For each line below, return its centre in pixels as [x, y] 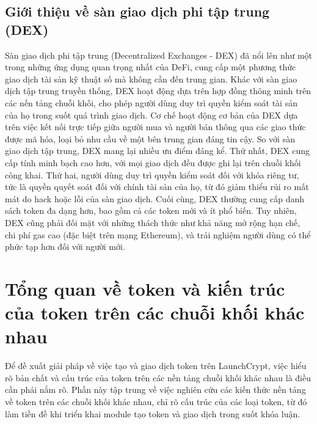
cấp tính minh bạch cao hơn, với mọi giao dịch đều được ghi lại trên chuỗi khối [153, 162]
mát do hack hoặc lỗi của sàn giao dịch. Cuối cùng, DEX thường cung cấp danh [155, 198]
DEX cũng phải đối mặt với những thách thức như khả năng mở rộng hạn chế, [153, 222]
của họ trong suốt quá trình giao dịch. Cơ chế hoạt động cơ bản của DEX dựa [151, 115]
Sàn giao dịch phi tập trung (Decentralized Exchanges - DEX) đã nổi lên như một [159, 55]
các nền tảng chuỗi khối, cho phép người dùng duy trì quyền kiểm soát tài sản [151, 102]
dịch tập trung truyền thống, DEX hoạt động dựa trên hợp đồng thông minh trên [158, 91]
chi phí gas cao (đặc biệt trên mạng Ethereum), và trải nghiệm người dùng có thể [158, 234]
